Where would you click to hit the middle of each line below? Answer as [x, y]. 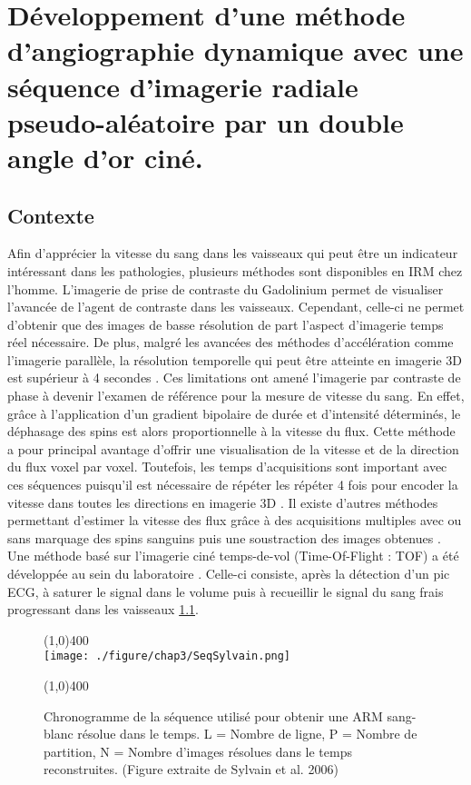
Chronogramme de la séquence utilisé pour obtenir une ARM [213, 715]
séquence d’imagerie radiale [183, 86]
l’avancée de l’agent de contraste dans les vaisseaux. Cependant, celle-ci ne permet [236, 307]
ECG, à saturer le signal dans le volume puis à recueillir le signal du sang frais [226, 591]
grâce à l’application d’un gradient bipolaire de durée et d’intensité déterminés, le [234, 413]
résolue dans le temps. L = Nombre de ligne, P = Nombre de [247, 734]
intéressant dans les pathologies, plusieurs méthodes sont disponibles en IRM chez [235, 270]
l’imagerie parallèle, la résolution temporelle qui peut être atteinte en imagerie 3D [235, 359]
